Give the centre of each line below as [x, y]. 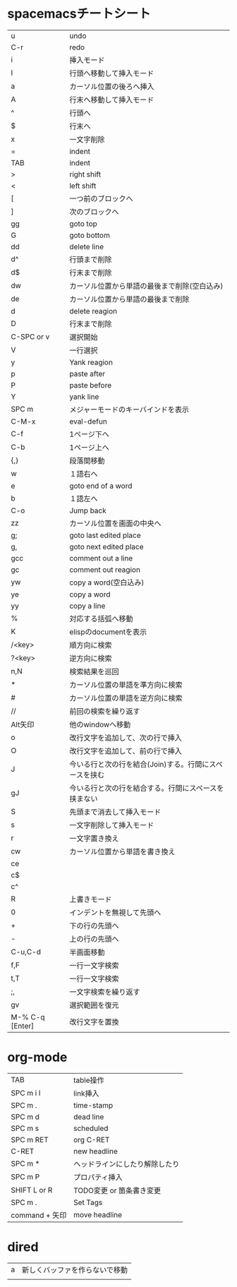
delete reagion [93, 311]
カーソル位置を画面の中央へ [115, 523]
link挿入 [86, 1093]
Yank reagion [91, 362]
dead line [89, 1117]
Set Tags [88, 1202]
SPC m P [25, 1177]
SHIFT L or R [32, 1190]
